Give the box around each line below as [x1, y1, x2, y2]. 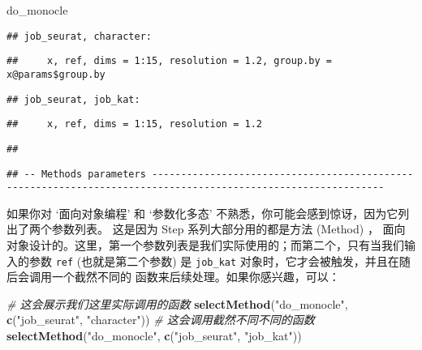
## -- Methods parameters [6, 168, 146, 180]
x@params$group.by [6, 68, 105, 80]
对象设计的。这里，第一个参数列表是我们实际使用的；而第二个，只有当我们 [6, 237, 404, 254]
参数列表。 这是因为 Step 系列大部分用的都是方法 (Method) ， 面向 [51, 220, 406, 237]
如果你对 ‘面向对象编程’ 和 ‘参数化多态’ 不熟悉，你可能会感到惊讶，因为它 [6, 204, 398, 221]
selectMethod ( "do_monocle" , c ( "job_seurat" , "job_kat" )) [6, 327, 302, 344]
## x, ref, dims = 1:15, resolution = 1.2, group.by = [6, 55, 332, 67]
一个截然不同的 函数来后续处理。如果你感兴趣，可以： [51, 268, 340, 285]
